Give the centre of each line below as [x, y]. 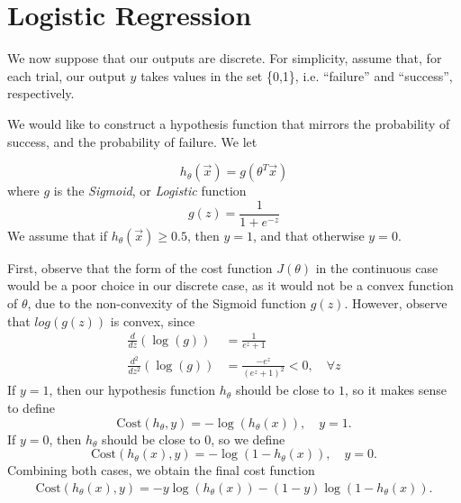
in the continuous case [377, 267]
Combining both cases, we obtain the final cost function [161, 470]
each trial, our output [67, 75]
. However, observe [396, 302]
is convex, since [153, 320]
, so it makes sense [396, 390]
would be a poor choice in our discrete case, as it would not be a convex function [230, 285]
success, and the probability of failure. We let [132, 141]
